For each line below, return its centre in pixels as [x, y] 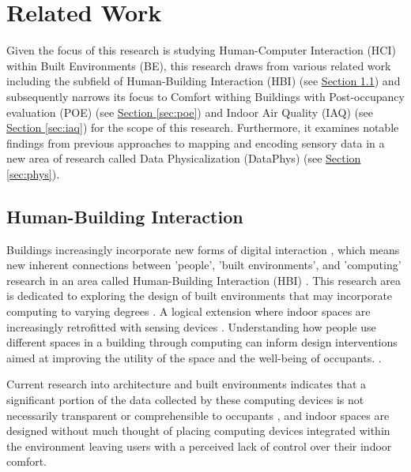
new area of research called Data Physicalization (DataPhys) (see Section [184, 158]
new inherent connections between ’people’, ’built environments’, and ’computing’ [204, 265]
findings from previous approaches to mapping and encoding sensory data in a [196, 142]
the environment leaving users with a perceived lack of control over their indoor [199, 446]
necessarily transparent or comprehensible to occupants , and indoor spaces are [198, 415]
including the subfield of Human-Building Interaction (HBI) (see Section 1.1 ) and [204, 81]
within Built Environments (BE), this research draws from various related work [199, 65]
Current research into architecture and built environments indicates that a [187, 384]
